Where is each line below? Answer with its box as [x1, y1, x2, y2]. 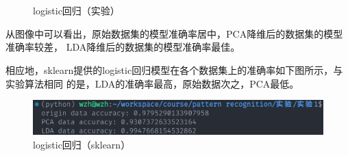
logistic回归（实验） [33, 3, 120, 18]
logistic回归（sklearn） [33, 137, 131, 151]
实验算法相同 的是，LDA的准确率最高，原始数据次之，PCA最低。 [5, 76, 299, 90]
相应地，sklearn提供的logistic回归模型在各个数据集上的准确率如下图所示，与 [5, 62, 343, 77]
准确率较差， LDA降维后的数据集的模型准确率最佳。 [5, 40, 240, 54]
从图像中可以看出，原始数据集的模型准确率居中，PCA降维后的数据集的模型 [5, 26, 343, 40]
